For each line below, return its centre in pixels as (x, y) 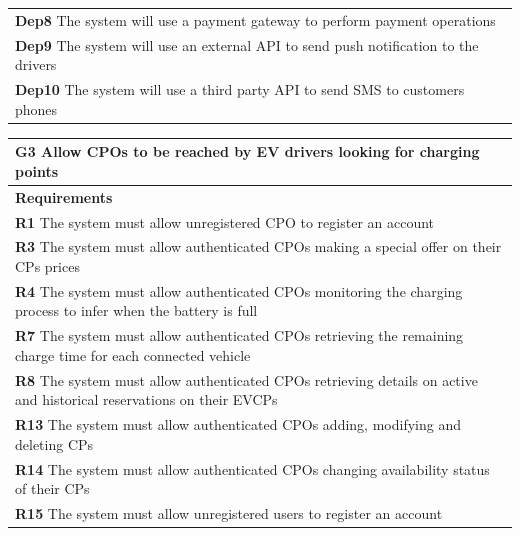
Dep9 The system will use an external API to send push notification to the (247, 44)
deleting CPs (54, 443)
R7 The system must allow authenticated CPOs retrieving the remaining (239, 335)
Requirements (64, 196)
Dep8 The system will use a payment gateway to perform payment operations (255, 19)
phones (36, 108)
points (37, 170)
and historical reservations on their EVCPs (146, 399)
